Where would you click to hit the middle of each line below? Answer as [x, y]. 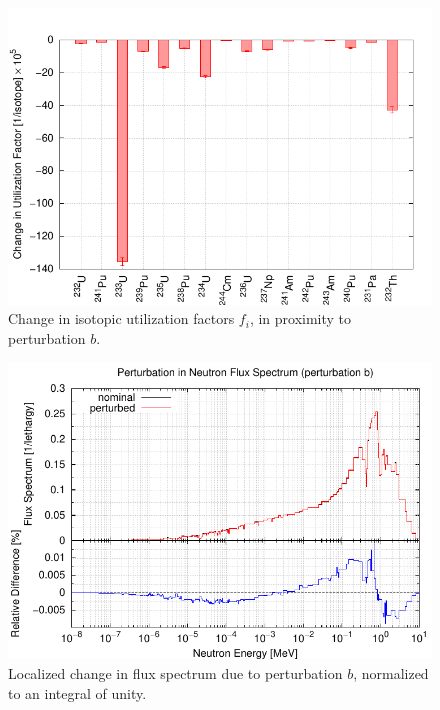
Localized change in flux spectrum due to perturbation [175, 672]
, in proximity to [300, 318]
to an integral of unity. [77, 692]
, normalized [391, 672]
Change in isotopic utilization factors [121, 318]
